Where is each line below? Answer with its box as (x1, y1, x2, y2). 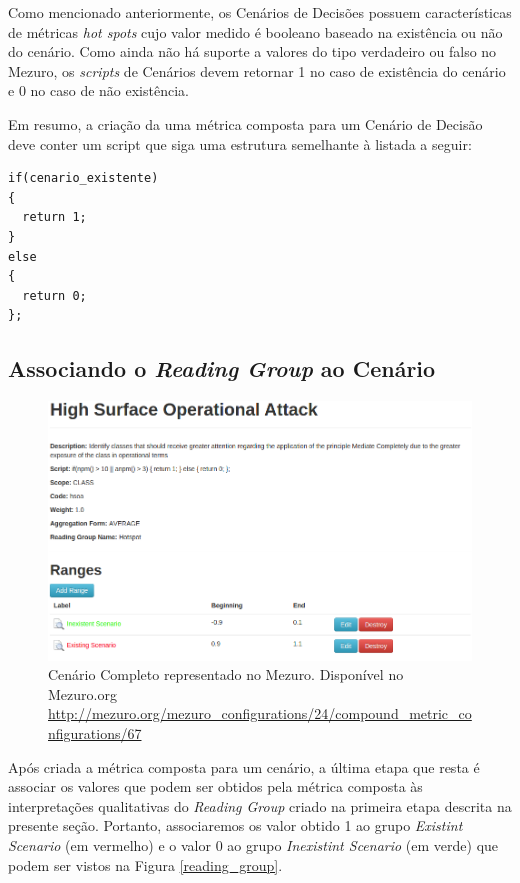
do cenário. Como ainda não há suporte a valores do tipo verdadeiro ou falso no (8, 41, 497, 62)
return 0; (22, 288, 87, 303)
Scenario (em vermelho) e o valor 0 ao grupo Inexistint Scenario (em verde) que (8, 834, 499, 855)
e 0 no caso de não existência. (8, 80, 189, 101)
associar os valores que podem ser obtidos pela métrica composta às (8, 776, 423, 797)
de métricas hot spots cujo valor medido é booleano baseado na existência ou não (8, 21, 503, 42)
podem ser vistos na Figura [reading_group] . (8, 854, 283, 875)
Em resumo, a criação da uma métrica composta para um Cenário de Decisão (8, 113, 483, 134)
